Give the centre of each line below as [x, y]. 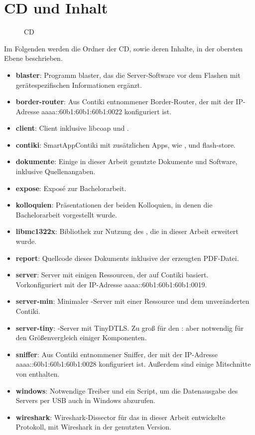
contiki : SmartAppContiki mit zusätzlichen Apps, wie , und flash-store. [126, 144]
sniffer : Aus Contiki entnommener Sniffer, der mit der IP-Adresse [117, 354]
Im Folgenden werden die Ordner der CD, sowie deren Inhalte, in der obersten [124, 48]
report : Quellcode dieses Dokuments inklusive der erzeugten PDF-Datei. [127, 258]
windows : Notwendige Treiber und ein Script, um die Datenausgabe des [127, 390]
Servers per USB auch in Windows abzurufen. [85, 400]
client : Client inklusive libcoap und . [72, 128]
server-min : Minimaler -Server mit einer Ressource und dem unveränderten [132, 301]
